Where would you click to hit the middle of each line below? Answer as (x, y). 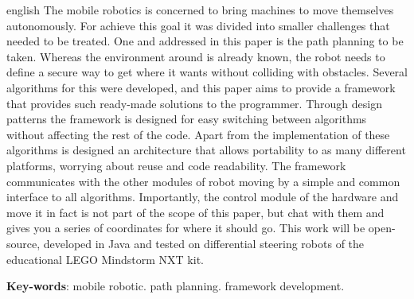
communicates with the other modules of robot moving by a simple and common (203, 181)
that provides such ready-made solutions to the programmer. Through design (194, 103)
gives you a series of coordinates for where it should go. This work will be (186, 228)
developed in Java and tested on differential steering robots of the (204, 243)
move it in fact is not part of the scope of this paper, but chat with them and (195, 212)
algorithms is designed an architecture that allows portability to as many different (206, 150)
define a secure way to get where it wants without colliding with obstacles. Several (207, 72)
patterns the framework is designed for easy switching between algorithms (187, 119)
